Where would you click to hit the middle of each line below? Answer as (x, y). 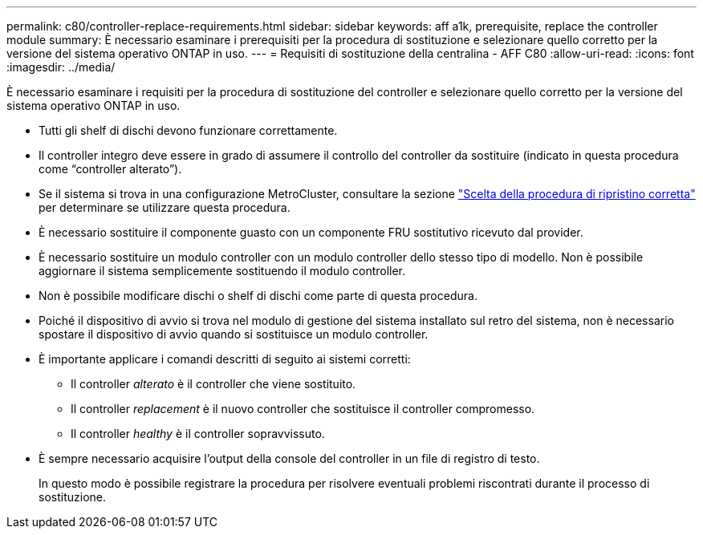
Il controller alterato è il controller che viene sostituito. (213, 384)
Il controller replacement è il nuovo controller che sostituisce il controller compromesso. (303, 409)
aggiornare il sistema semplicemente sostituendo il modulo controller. (222, 271)
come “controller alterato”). (110, 169)
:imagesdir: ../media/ (61, 67)
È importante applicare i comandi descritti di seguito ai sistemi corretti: (225, 359)
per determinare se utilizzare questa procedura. (165, 207)
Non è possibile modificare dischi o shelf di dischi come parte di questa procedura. (258, 296)
